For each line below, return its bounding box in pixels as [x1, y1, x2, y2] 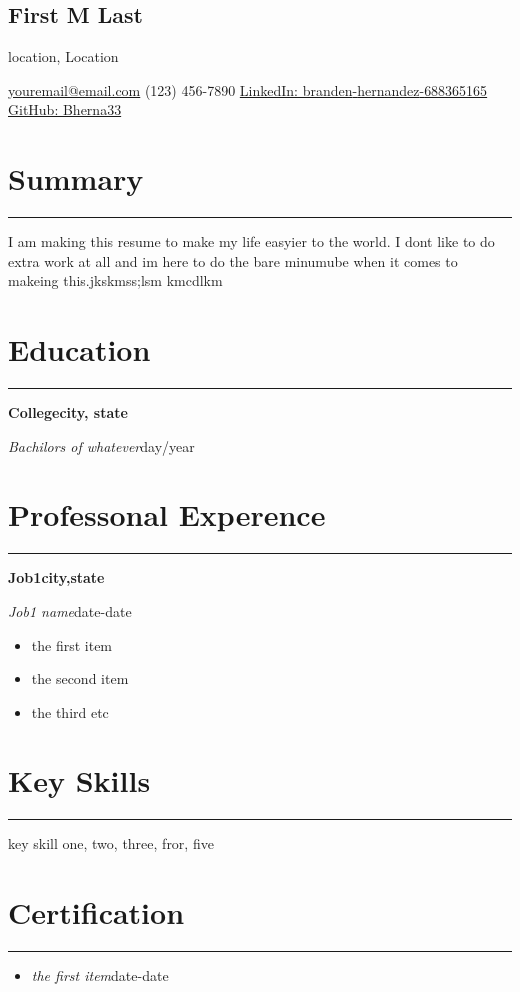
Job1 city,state [8, 567, 105, 588]
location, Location [8, 46, 119, 67]
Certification [8, 892, 185, 933]
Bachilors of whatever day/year [8, 435, 195, 456]
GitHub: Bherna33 [8, 99, 122, 120]
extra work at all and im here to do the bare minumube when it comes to [8, 250, 458, 271]
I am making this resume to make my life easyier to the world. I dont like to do [8, 231, 495, 252]
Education [8, 329, 151, 370]
